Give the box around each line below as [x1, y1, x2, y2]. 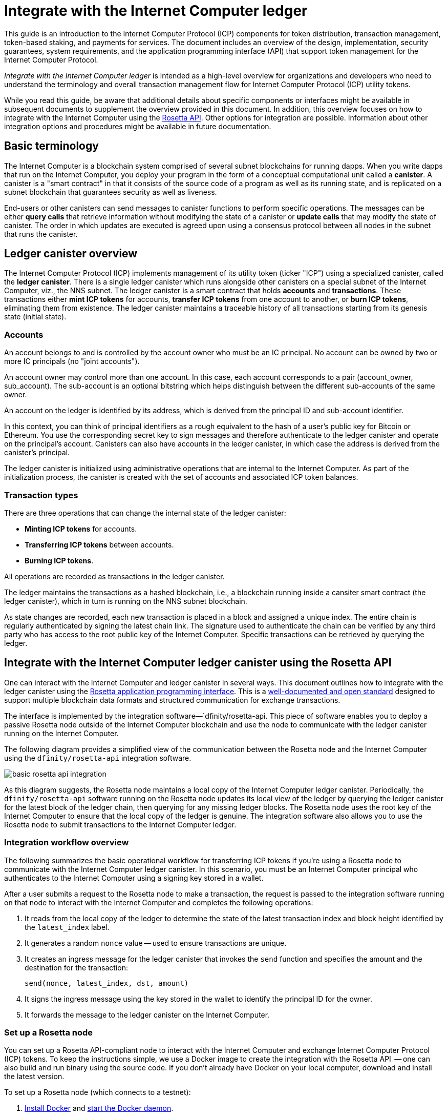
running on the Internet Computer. [4, 728, 119, 738]
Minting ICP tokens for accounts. [25, 524, 137, 533]
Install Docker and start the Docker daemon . [25, 1104, 174, 1113]
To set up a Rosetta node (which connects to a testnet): [4, 1088, 191, 1097]
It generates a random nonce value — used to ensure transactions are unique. [25, 938, 287, 947]
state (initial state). [4, 312, 67, 321]
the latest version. [4, 1072, 65, 1081]
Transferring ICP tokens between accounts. [25, 540, 174, 549]
